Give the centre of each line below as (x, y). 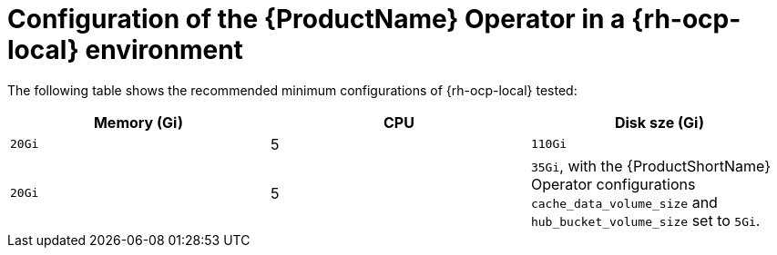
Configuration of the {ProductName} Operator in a (317, 19)
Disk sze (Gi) (659, 122)
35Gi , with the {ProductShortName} (650, 166)
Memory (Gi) (138, 122)
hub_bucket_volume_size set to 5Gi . (645, 220)
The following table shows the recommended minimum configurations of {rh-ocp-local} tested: (292, 90)
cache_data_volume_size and (624, 202)
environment (164, 50)
